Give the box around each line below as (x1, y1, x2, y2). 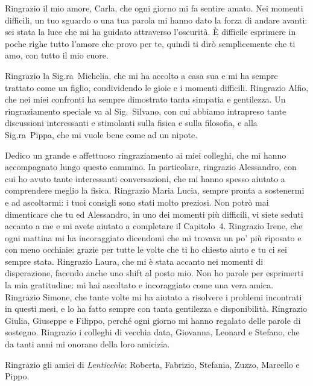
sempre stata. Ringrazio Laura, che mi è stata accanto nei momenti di (5, 255, 264, 267)
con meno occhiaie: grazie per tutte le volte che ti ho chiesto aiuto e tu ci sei (5, 243, 287, 256)
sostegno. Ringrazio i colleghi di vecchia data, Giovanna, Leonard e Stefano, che (5, 326, 300, 338)
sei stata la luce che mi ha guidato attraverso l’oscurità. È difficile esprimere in (5, 25, 296, 38)
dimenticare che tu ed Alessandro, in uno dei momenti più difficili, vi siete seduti (5, 207, 303, 220)
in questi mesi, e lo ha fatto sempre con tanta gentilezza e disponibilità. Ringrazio (5, 302, 308, 315)
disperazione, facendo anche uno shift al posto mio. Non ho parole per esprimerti (5, 267, 303, 279)
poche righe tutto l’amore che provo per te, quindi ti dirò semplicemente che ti (5, 37, 296, 49)
